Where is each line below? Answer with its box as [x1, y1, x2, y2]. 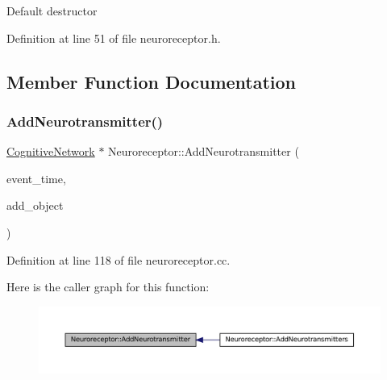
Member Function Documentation [6, 69, 297, 94]
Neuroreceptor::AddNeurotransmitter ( [108, 143, 299, 160]
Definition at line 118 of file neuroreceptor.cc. [6, 251, 231, 268]
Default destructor [6, 2, 98, 19]
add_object [6, 197, 64, 214]
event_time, [6, 169, 66, 186]
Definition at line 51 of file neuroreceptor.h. [6, 29, 221, 46]
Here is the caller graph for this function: [6, 278, 210, 295]
